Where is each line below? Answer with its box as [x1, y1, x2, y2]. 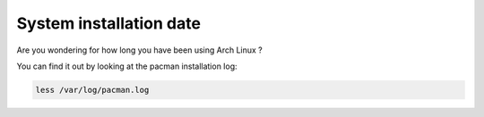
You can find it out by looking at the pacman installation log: [16, 61, 238, 71]
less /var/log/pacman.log [35, 85, 150, 95]
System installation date [16, 13, 202, 33]
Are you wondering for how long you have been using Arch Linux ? [16, 45, 264, 55]
